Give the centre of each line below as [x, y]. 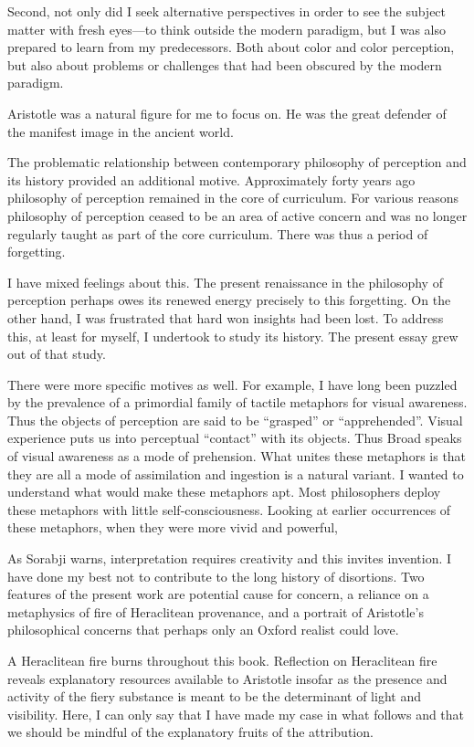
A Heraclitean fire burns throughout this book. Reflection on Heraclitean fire [222, 660]
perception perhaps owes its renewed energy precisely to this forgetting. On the [229, 300]
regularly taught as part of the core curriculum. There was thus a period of [218, 233]
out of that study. [57, 354]
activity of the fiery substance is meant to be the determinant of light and [214, 696]
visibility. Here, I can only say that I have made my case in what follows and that [236, 714]
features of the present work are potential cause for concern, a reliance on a [218, 594]
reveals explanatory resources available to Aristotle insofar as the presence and [227, 678]
